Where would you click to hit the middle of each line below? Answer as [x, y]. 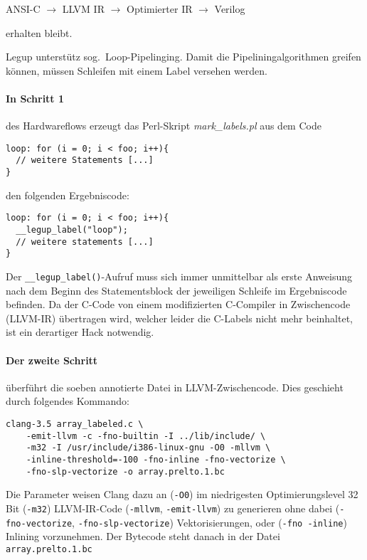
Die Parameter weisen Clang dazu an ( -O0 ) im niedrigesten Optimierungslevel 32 [182, 494]
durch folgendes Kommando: [68, 401]
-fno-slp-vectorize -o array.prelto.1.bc [125, 471]
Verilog [230, 9]
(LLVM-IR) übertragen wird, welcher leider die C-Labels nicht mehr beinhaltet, [179, 318]
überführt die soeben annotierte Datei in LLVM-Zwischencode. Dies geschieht [175, 387]
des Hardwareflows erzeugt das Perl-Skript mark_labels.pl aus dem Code [164, 126]
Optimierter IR [160, 9]
